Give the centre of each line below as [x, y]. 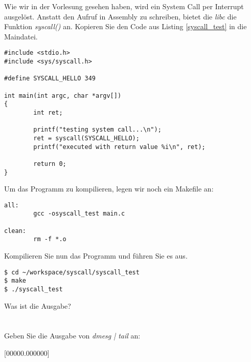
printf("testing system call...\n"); [97, 130]
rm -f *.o [50, 239]
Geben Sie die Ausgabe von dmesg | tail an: [72, 336]
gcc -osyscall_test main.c [79, 214]
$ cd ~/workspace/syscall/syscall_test [72, 272]
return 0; [50, 164]
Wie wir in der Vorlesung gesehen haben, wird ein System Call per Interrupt [124, 6]
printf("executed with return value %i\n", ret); [119, 147]
